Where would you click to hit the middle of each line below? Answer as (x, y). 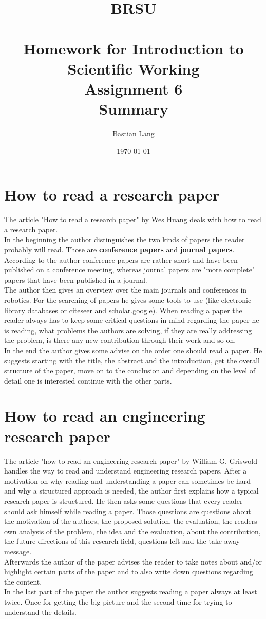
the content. (23, 581)
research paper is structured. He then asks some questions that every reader (123, 500)
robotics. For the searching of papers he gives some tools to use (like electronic (128, 299)
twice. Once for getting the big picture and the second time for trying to (118, 601)
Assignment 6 (134, 88)
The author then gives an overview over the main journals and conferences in (126, 290)
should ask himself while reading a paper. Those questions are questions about (128, 511)
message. (18, 551)
